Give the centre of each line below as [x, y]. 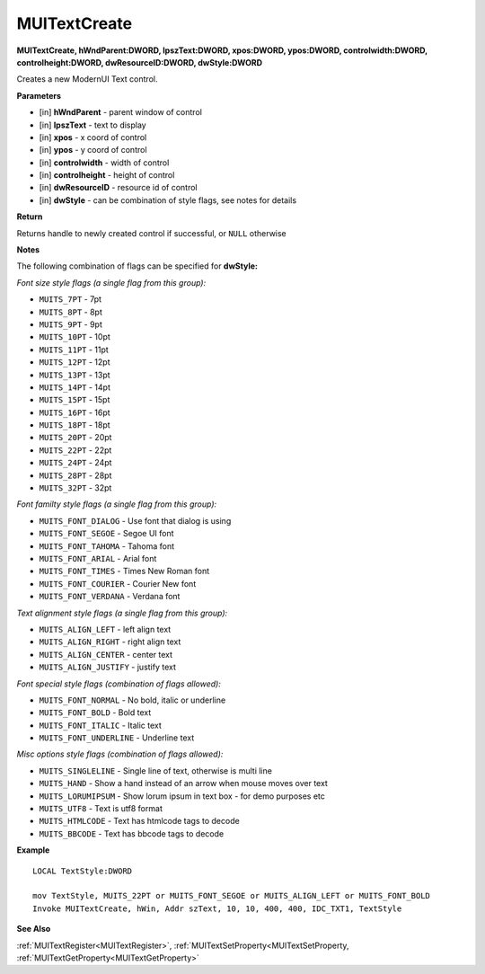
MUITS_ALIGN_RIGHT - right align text [110, 642]
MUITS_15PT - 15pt [75, 400]
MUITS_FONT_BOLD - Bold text [95, 713]
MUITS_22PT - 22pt [75, 450]
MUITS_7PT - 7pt [71, 299]
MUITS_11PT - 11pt [74, 350]
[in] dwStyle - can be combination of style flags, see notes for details [168, 200]
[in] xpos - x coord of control [93, 137]
